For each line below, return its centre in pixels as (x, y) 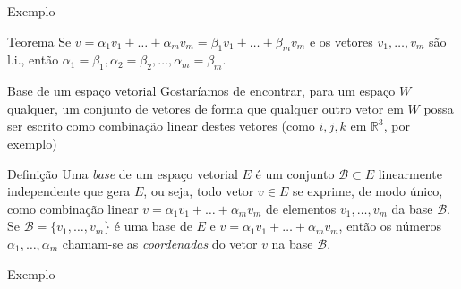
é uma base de (153, 226)
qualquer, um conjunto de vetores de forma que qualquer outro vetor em (205, 108)
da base (412, 208)
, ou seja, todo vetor (199, 191)
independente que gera (69, 191)
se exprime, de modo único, (367, 191)
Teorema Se (39, 41)
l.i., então (33, 59)
